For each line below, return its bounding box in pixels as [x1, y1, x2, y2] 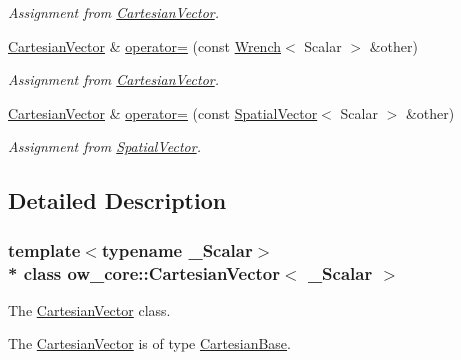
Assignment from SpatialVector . [8, 136, 201, 157]
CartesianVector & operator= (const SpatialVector [8, 102, 318, 123]
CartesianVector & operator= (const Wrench [8, 35, 281, 56]
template [8, 237, 81, 262]
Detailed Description [8, 185, 227, 216]
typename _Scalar [101, 237, 253, 262]
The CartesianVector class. [8, 299, 171, 320]
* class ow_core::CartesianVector [8, 260, 280, 285]
